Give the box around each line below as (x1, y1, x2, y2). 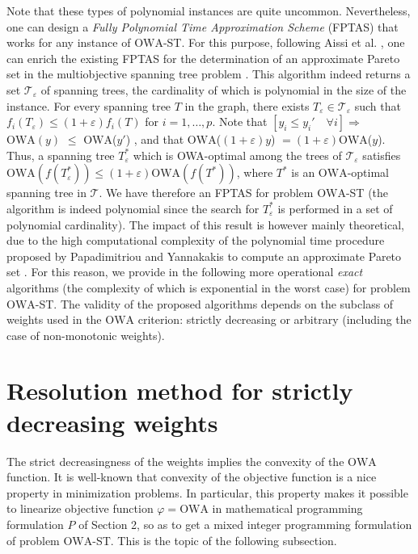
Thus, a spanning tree (6, 146, 115, 163)
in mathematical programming (212, 500, 363, 517)
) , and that (125, 131, 184, 148)
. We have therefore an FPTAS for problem (99, 184, 314, 201)
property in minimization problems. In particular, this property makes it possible (6, 484, 408, 501)
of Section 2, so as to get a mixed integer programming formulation (78, 515, 412, 532)
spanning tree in (6, 184, 87, 201)
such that (354, 97, 401, 114)
